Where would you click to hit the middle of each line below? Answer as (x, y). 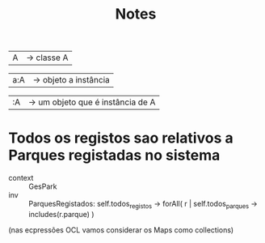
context (21, 178)
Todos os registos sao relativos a (121, 138)
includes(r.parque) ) (61, 214)
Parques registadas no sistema (114, 156)
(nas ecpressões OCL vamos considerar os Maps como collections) (121, 230)
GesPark (43, 186)
